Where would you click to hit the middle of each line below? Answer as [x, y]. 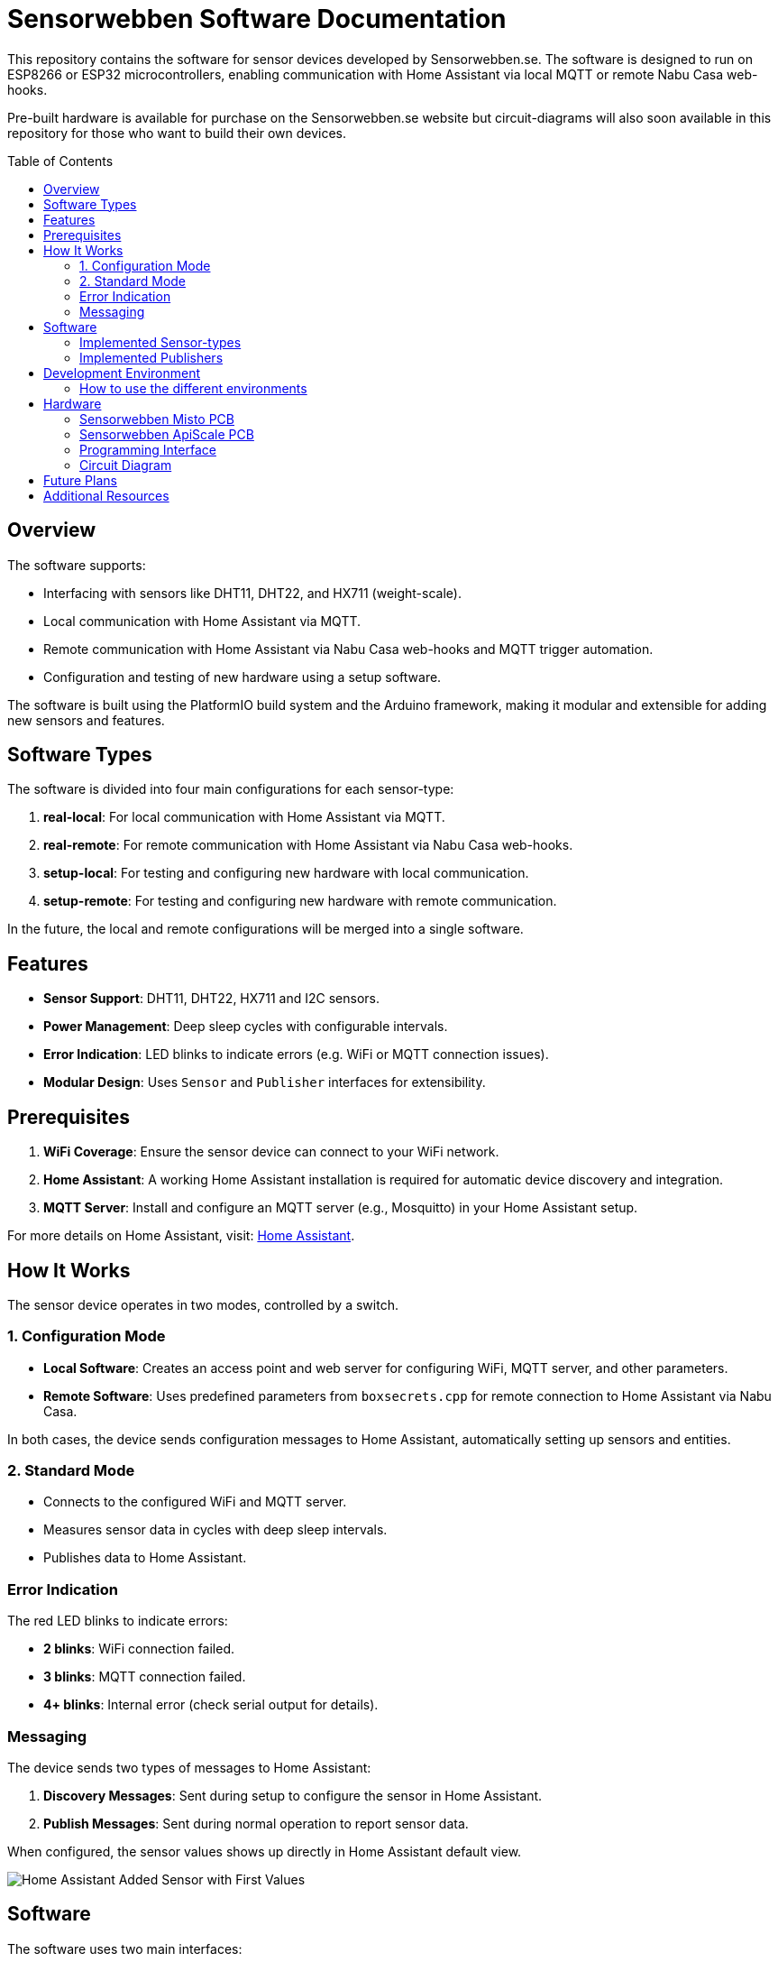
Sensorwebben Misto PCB [157, 419]
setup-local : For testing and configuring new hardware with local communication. [286, 873]
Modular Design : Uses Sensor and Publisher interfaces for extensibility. [265, 1082]
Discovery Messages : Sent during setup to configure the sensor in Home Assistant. [293, 1795]
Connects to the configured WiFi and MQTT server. [195, 1502]
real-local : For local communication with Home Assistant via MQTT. [244, 817]
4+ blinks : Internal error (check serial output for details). [211, 1705]
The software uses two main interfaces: [125, 1948]
